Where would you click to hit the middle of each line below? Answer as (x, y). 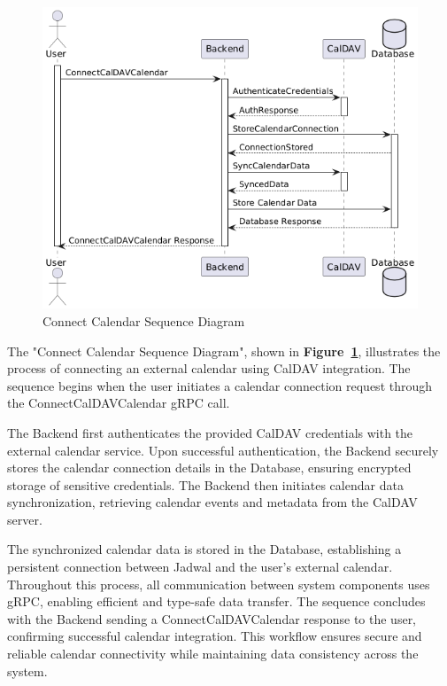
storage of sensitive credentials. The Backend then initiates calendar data (205, 484)
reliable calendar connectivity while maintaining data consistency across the (213, 654)
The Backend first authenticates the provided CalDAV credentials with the (210, 432)
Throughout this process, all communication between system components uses (219, 584)
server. (25, 519)
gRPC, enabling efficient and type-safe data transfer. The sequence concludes (216, 601)
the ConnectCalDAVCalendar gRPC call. (119, 403)
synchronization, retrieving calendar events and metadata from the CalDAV (212, 502)
